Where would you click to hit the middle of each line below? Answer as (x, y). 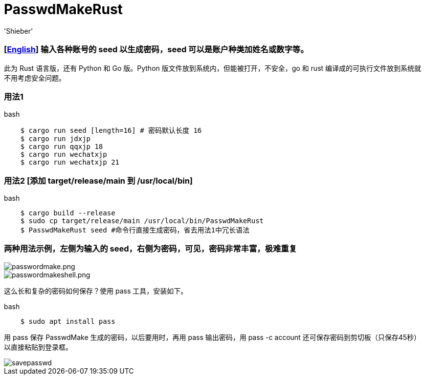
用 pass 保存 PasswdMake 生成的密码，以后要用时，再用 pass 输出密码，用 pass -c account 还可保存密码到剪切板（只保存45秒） (212, 337)
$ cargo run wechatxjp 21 (70, 162)
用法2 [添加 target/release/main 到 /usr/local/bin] (99, 180)
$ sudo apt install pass (68, 321)
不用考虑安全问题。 (35, 78)
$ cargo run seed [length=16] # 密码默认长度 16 (111, 131)
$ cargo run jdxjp (56, 139)
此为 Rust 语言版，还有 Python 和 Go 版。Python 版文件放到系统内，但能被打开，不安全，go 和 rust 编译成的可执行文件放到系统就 (213, 68)
